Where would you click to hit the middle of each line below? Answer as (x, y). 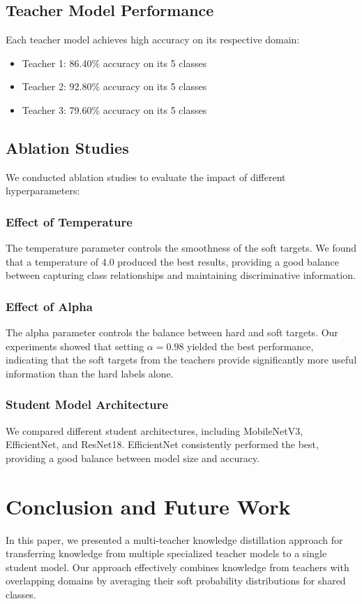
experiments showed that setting (75, 346)
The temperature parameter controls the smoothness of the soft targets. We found (181, 248)
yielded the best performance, (250, 346)
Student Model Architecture (87, 404)
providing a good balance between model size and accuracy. (133, 458)
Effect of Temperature (69, 221)
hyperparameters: (43, 190)
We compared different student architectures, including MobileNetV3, (154, 430)
